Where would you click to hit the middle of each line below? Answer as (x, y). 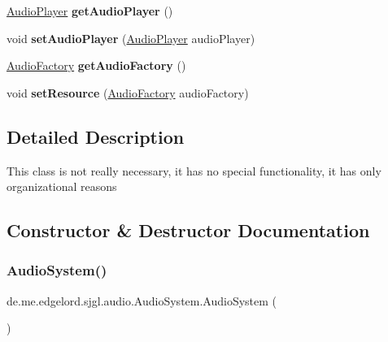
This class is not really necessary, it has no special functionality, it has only (194, 170)
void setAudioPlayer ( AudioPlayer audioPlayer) (131, 38)
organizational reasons (62, 186)
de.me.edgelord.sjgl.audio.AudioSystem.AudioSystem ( (142, 300)
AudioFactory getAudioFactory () (96, 65)
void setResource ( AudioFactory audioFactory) (128, 92)
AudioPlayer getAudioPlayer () (90, 11)
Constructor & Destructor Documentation (188, 230)
